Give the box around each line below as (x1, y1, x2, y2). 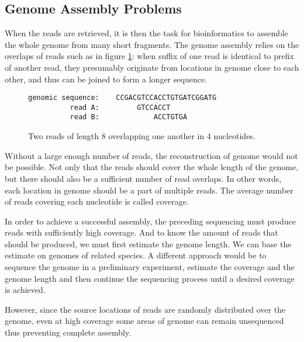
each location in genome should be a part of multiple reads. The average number (5, 184, 293, 196)
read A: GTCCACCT (70, 103, 171, 112)
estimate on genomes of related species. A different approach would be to (5, 249, 267, 261)
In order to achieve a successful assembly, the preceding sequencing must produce (5, 215, 296, 227)
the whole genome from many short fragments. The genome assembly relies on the (5, 38, 299, 50)
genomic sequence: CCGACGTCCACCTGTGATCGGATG (28, 94, 217, 102)
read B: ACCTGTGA (70, 113, 188, 122)
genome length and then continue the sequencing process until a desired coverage (5, 272, 295, 284)
